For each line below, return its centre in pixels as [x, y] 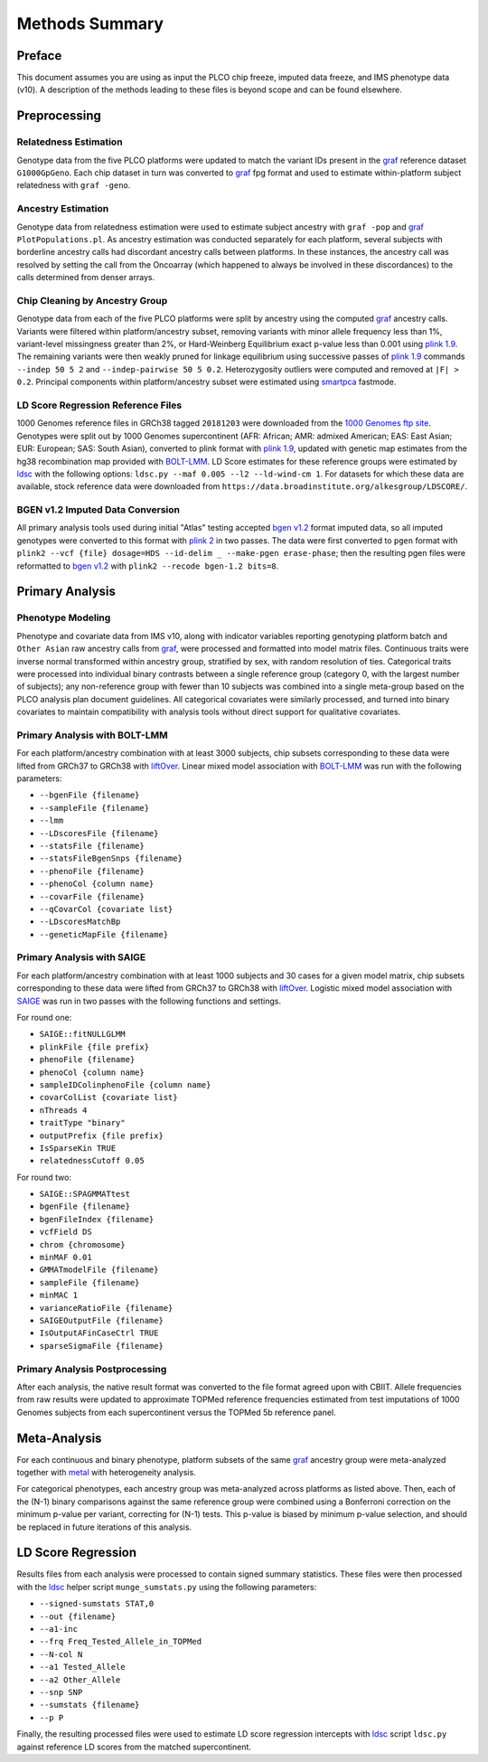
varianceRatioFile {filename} [106, 1308]
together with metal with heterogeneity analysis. [106, 1472]
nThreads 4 [63, 1110]
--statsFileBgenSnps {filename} [111, 858]
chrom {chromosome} [82, 1244]
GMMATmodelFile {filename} [99, 1270]
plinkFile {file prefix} [94, 1047]
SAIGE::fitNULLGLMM [82, 1034]
